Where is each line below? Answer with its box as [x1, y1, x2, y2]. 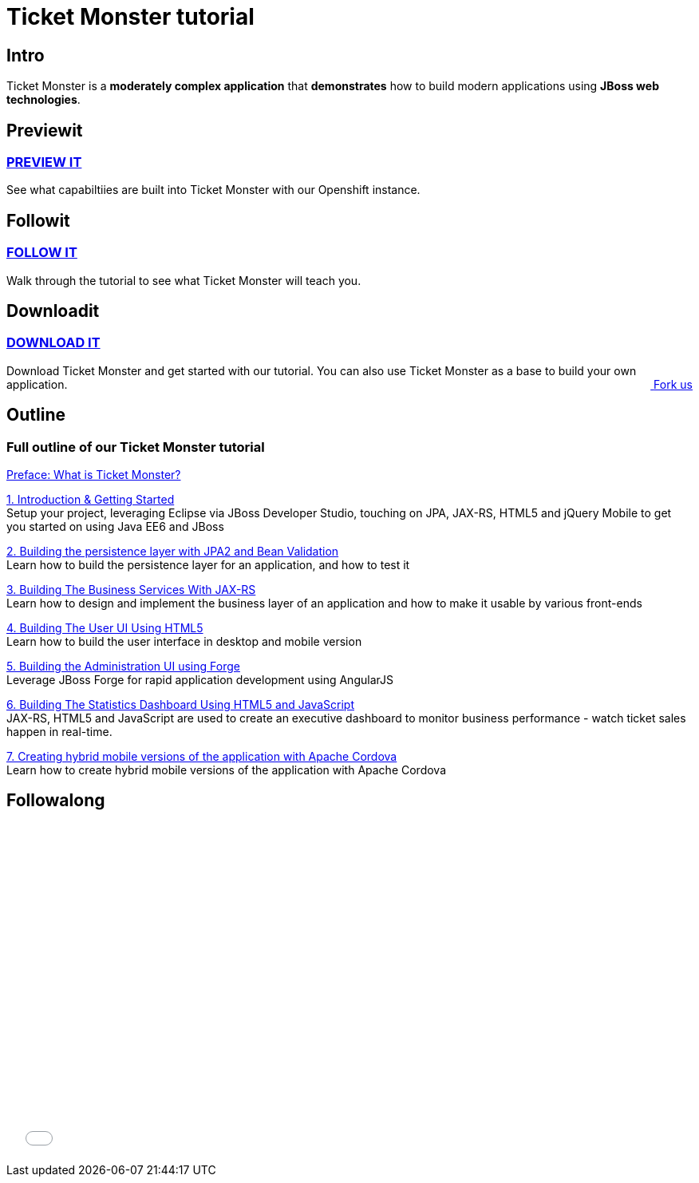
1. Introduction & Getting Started [6, 493, 175, 507]
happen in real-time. [6, 725, 113, 739]
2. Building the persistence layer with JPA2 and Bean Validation [6, 544, 339, 559]
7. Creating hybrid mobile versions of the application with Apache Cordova [6, 750, 397, 764]
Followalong [6, 790, 105, 811]
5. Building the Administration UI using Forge [6, 659, 240, 674]
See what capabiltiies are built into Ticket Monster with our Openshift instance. [6, 183, 421, 197]
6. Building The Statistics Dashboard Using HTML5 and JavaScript [6, 698, 354, 712]
